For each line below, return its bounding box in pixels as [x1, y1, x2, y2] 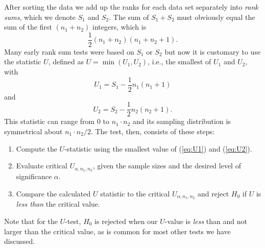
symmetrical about [4, 126, 63, 136]
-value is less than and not [164, 216, 247, 227]
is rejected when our [94, 216, 158, 227]
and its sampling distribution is [133, 116, 231, 127]
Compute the [16, 143, 57, 154]
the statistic [4, 56, 41, 67]
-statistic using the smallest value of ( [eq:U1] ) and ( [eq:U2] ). [64, 143, 252, 154]
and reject [198, 188, 229, 199]
